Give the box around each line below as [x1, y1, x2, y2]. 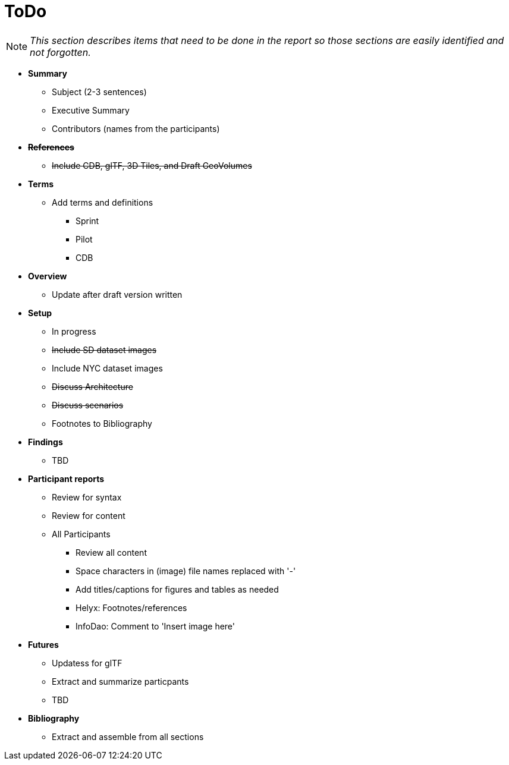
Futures [28, 639, 59, 650]
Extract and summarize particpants [52, 676, 189, 687]
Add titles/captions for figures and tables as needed [76, 584, 279, 594]
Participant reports [28, 473, 105, 484]
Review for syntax [52, 492, 122, 502]
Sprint [76, 215, 99, 226]
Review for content [52, 510, 125, 521]
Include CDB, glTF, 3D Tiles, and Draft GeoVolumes [52, 160, 252, 171]
